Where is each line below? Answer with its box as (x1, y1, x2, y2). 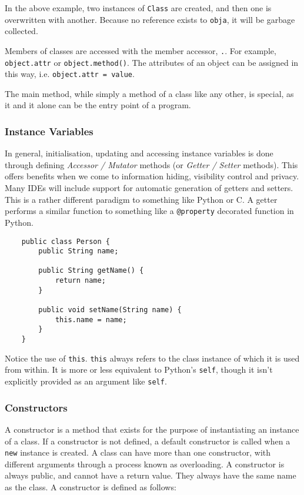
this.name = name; (55, 315, 127, 324)
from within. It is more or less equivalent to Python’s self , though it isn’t (5, 363, 273, 376)
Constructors (5, 400, 68, 414)
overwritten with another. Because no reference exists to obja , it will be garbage (5, 13, 295, 25)
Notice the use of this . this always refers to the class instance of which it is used (5, 352, 300, 364)
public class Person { (21, 237, 110, 246)
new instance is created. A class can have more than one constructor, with (5, 446, 271, 459)
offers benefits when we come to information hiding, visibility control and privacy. (5, 170, 299, 182)
